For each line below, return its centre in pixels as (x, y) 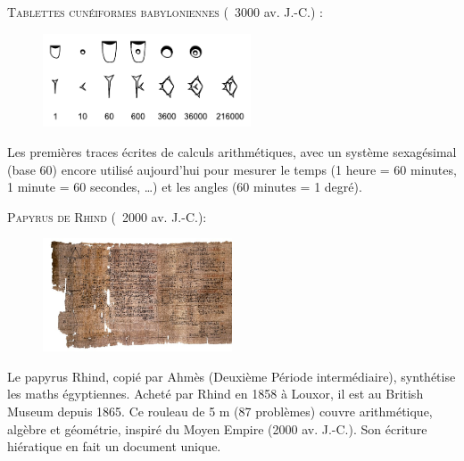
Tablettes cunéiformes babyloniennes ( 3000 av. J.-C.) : (166, 12)
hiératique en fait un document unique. (114, 446)
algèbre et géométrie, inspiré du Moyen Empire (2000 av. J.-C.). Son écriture (217, 428)
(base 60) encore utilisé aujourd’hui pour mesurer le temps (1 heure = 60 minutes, (232, 169)
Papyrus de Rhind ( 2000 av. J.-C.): (107, 216)
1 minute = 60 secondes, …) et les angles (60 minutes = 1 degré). (185, 187)
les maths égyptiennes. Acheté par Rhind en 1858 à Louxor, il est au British (215, 394)
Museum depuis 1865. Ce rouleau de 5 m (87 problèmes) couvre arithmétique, (220, 412)
